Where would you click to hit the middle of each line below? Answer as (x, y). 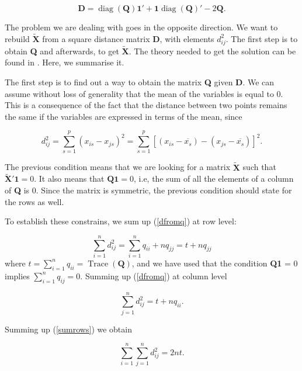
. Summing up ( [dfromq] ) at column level (154, 275)
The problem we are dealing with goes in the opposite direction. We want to (141, 27)
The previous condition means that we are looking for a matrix (118, 167)
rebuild (17, 38)
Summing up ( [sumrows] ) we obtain (68, 329)
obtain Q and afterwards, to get (62, 51)
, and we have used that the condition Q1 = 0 (215, 263)
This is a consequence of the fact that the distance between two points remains (146, 105)
